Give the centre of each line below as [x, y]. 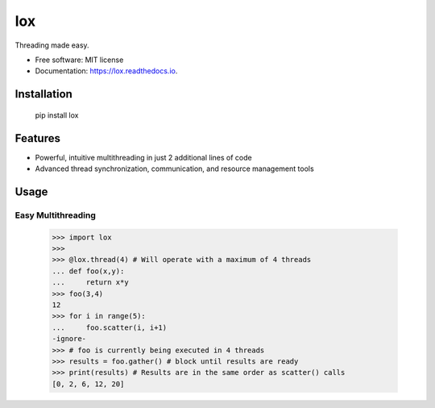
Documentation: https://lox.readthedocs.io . [106, 71]
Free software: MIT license [79, 60]
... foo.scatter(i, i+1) [110, 327]
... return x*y [90, 283]
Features [37, 138]
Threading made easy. [52, 45]
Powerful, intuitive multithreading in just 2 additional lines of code [144, 157]
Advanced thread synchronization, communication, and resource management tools [174, 169]
